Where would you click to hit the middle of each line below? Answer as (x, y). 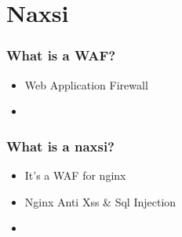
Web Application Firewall (86, 84)
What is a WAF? (61, 55)
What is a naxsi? (61, 146)
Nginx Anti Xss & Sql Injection (100, 201)
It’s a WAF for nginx (75, 175)
